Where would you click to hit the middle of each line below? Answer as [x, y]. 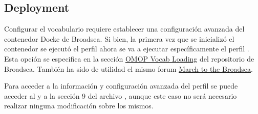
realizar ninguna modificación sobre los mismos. [79, 106]
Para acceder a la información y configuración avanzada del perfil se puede [121, 86]
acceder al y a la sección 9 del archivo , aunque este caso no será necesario [121, 95]
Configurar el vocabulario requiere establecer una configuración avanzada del [124, 29]
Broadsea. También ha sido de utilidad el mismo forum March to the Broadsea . [128, 68]
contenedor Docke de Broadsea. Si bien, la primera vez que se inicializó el [119, 38]
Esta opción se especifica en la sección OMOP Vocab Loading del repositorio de [129, 58]
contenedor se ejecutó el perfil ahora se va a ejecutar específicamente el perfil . [127, 49]
